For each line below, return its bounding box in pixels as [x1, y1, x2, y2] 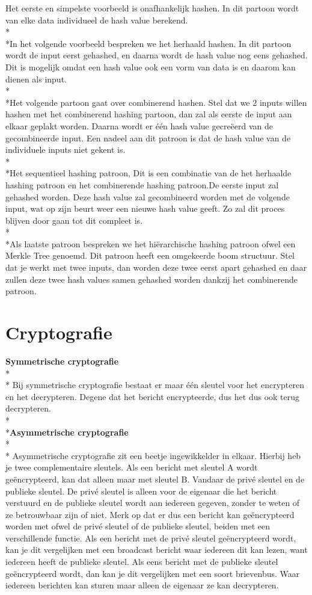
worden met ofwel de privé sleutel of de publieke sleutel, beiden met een [5, 520, 271, 532]
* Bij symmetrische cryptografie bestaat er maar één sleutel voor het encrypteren [5, 378, 304, 391]
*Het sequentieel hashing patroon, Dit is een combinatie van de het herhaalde [5, 167, 292, 179]
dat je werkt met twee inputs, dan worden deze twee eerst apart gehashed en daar [5, 261, 307, 274]
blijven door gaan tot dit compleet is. [5, 214, 143, 226]
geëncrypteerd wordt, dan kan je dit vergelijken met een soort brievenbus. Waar [5, 567, 300, 579]
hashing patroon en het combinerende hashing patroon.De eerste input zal [5, 178, 279, 191]
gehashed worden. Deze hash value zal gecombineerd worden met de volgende [5, 190, 290, 203]
